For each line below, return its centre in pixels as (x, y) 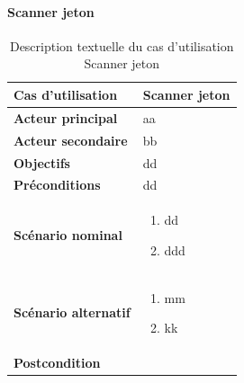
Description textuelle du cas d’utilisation (122, 45)
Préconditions (57, 185)
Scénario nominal (68, 235)
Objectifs (42, 162)
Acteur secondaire (71, 140)
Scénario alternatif (72, 312)
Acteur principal (66, 117)
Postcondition (57, 363)
